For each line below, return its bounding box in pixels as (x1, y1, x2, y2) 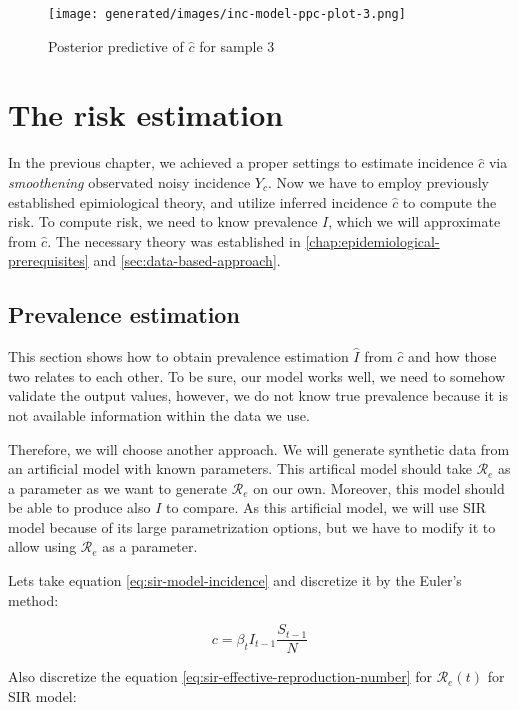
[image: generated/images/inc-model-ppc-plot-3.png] (48, 7, 406, 21)
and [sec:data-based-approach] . (93, 250, 281, 271)
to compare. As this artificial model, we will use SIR (165, 497, 487, 518)
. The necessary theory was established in (47, 230, 301, 251)
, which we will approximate (328, 211, 501, 232)
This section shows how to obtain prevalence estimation (8, 346, 349, 367)
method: (8, 589, 59, 610)
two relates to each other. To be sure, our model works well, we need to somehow (8, 365, 506, 386)
